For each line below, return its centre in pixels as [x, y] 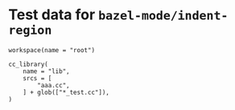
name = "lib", [46, 71]
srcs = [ [37, 78]
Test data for [52, 15]
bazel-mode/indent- [163, 16]
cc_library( [28, 64]
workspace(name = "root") [52, 50]
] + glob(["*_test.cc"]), [66, 92]
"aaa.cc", [54, 85]
